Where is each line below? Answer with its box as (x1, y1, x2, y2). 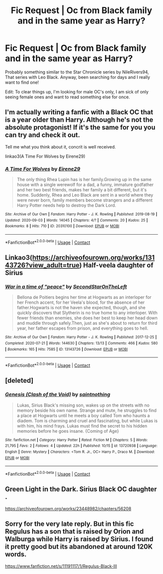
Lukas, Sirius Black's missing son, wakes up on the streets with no (16, 402, 149, 408)
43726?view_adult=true (5, 261, 80, 270)
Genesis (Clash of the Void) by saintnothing (5, 391, 111, 398)
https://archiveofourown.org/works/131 (32, 254, 155, 262)
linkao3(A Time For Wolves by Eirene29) (5, 153, 86, 159)
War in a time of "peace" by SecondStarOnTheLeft (5, 283, 127, 290)
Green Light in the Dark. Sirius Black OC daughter (5, 485, 157, 494)
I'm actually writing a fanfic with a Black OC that (5, 108, 153, 116)
